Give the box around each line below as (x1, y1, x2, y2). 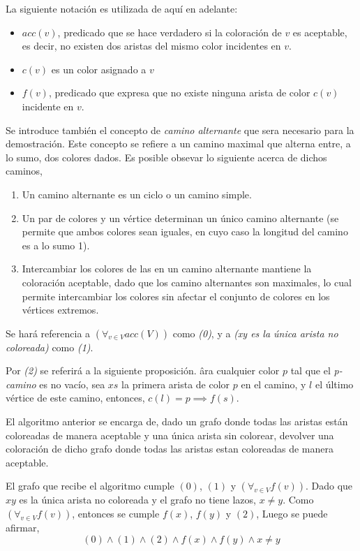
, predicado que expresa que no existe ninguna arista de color (48, 85, 310, 100)
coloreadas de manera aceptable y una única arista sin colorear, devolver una (6, 427, 334, 442)
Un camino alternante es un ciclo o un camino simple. (22, 186, 252, 201)
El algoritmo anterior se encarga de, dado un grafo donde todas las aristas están (6, 414, 348, 429)
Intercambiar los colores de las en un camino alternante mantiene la (22, 261, 312, 276)
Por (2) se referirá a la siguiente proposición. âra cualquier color (6, 363, 280, 378)
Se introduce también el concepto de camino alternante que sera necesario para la (6, 122, 354, 137)
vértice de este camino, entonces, (6, 390, 145, 405)
